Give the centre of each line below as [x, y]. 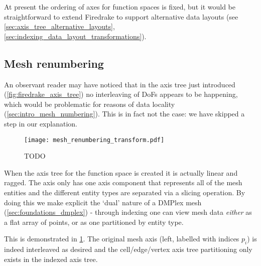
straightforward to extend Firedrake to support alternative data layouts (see [121, 16]
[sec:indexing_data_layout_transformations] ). [75, 36]
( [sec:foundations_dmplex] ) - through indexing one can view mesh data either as [128, 212]
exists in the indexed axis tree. [51, 259]
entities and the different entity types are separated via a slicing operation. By [125, 192]
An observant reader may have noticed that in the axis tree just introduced [120, 84]
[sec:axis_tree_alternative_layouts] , [59, 26]
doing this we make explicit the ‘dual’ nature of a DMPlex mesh [103, 202]
